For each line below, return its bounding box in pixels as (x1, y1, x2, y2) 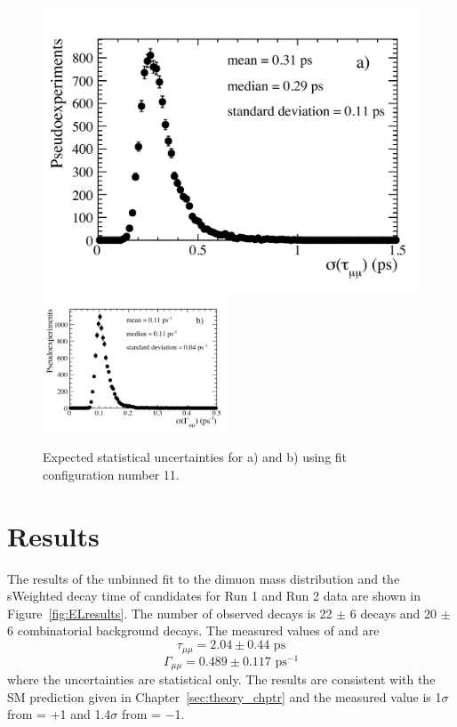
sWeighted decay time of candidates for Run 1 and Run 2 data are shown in (7, 586, 421, 605)
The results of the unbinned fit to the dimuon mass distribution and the (7, 569, 400, 587)
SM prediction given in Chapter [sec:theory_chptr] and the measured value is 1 (7, 687, 442, 706)
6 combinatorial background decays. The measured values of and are (7, 621, 380, 640)
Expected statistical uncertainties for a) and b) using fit (43, 448, 348, 466)
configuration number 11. (43, 464, 180, 483)
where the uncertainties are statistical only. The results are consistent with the (7, 670, 436, 689)
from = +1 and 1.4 (7, 705, 111, 723)
